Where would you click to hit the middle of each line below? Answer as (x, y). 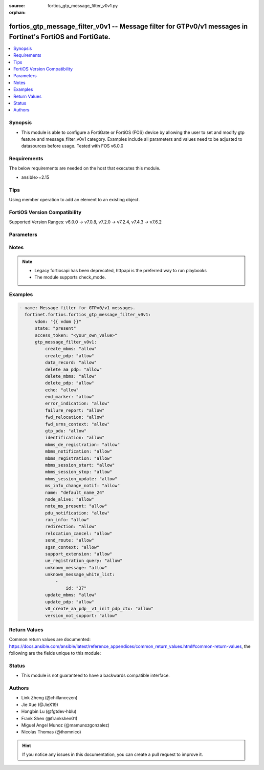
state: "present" (56, 328)
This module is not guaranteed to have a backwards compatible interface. (96, 675)
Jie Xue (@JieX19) (40, 705)
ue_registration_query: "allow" (84, 561)
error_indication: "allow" (77, 404)
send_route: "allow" (70, 540)
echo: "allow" (62, 390)
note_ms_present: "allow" (76, 506)
